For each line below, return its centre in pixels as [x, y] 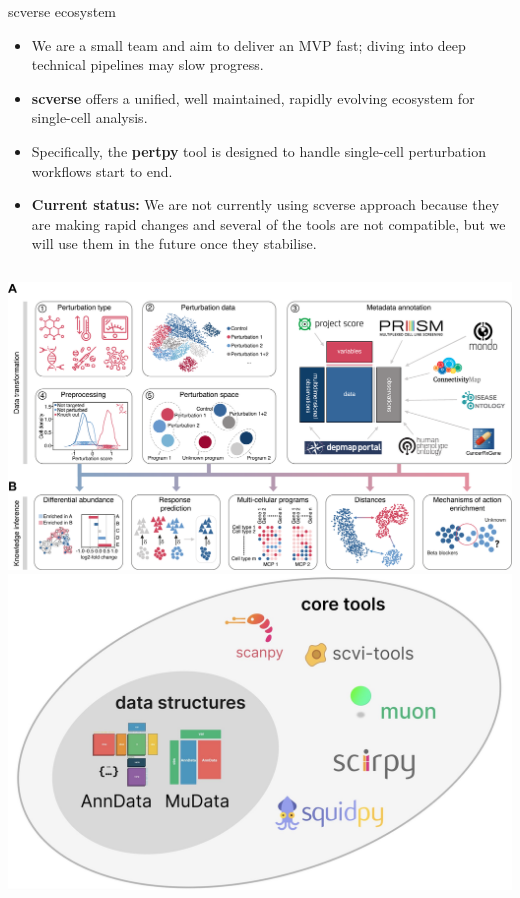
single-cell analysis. [89, 117]
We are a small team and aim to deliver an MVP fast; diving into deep [248, 44]
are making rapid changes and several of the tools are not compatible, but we [268, 223]
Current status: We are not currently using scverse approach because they [265, 204]
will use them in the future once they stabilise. [174, 243]
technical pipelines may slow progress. [147, 64]
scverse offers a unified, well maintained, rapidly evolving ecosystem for [253, 97]
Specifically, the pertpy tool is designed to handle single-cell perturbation [258, 150]
